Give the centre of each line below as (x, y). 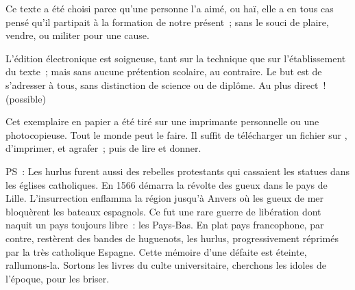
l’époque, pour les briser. (58, 278)
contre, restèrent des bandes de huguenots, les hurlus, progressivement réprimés (172, 238)
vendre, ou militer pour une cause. (77, 35)
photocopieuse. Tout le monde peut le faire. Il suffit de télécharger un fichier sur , (176, 134)
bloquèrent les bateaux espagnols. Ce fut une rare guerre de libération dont (163, 211)
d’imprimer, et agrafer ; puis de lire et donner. (103, 148)
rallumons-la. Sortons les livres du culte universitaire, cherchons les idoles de (166, 265)
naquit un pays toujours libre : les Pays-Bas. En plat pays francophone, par (165, 225)
